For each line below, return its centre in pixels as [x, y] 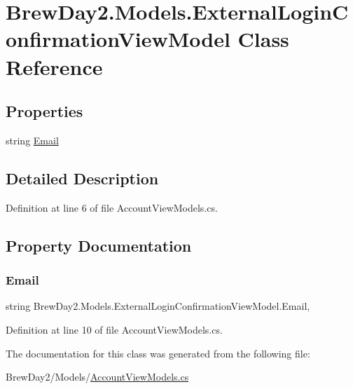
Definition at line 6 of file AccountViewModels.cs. [112, 207]
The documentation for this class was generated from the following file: [158, 353]
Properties [44, 111]
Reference [54, 66]
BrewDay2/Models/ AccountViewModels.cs [97, 377]
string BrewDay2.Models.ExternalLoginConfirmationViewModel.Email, [158, 306]
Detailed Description [82, 178]
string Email [32, 140]
